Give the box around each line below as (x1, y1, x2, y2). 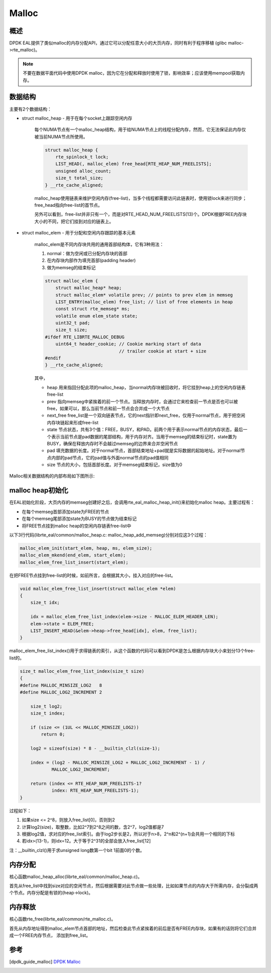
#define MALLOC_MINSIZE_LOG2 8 (20, 682, 102, 688)
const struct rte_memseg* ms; (55, 306, 130, 312)
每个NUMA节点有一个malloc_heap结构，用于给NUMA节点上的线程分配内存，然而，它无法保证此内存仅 (34, 127, 246, 133)
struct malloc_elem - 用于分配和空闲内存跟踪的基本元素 (22, 230, 136, 236)
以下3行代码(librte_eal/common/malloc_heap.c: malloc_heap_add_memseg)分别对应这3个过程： (9, 532, 208, 538)
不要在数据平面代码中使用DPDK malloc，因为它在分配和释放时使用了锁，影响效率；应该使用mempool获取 (23, 70, 241, 76)
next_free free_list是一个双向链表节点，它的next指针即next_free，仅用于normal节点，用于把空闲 (47, 412, 245, 419)
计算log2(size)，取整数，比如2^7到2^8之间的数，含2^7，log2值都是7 (22, 824, 164, 830)
